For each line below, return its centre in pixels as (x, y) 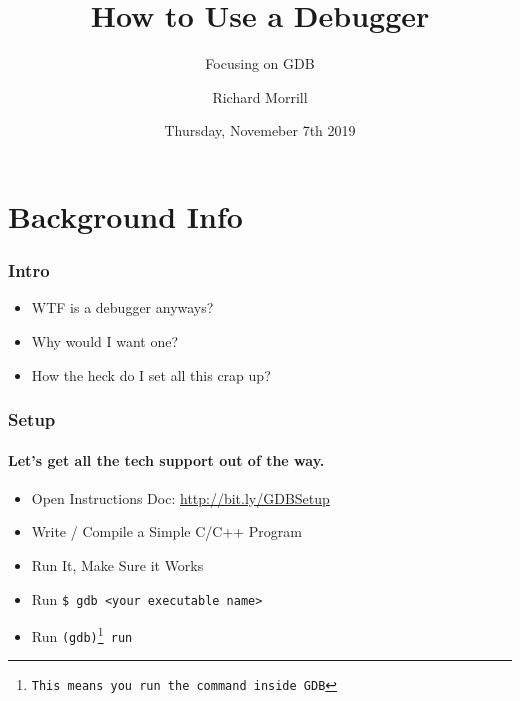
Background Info (125, 215)
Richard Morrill (260, 96)
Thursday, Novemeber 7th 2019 (260, 130)
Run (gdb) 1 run (82, 634)
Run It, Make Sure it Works (117, 564)
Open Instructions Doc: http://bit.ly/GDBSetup (180, 497)
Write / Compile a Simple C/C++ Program (166, 531)
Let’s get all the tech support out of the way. (166, 459)
